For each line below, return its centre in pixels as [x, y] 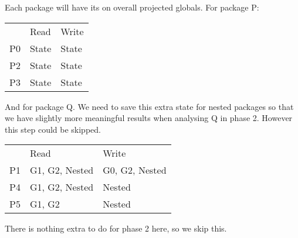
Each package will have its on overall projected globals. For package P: [132, 7]
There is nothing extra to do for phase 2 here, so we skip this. [116, 228]
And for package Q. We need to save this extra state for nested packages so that [149, 106]
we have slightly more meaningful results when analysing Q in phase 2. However [149, 118]
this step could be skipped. [53, 129]
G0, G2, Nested [135, 170]
